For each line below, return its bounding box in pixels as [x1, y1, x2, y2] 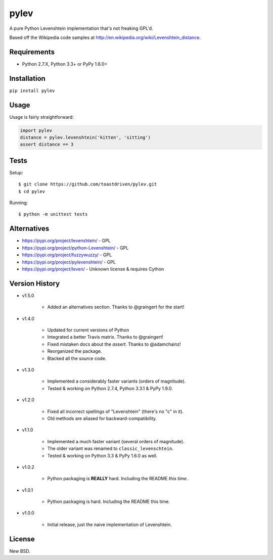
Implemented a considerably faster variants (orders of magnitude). [47, 378, 186, 384]
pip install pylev [9, 87, 55, 94]
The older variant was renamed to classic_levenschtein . [47, 445, 174, 452]
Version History [9, 279, 60, 288]
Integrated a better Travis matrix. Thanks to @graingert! [47, 334, 164, 340]
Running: [9, 200, 28, 206]
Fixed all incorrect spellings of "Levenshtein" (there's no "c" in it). [47, 408, 184, 414]
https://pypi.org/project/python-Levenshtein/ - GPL [22, 245, 129, 251]
